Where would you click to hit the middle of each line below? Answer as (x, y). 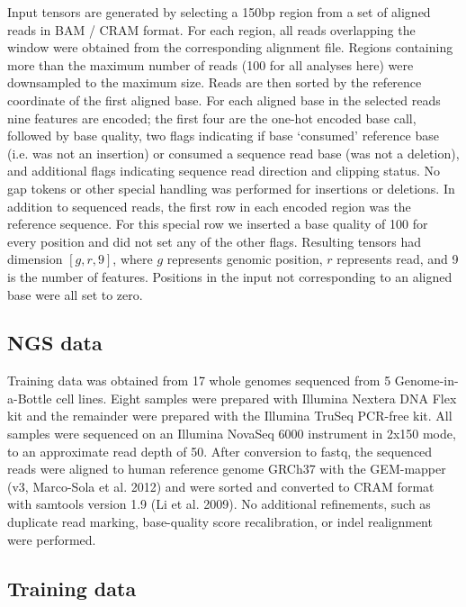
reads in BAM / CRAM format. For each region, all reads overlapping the (211, 29)
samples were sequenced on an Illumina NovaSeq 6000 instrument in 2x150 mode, (232, 434)
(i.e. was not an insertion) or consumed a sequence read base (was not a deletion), (233, 153)
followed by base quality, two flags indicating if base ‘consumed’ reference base (223, 136)
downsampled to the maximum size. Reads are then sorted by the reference (215, 82)
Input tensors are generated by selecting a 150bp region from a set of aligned (219, 12)
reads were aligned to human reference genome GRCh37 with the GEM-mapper (227, 469)
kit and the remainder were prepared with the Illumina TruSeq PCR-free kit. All (230, 416)
